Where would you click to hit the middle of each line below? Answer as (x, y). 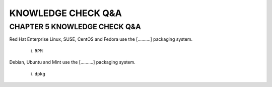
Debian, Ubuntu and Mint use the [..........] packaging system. (72, 62)
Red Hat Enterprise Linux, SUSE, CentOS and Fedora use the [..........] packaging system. (101, 39)
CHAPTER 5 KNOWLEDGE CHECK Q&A (75, 27)
